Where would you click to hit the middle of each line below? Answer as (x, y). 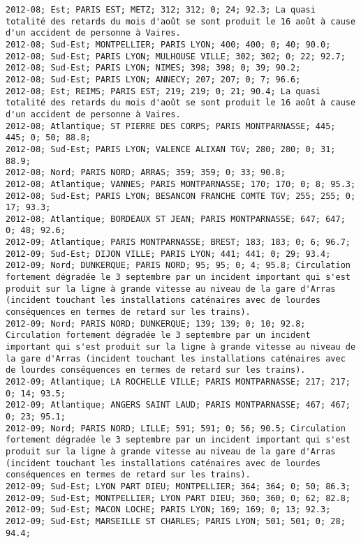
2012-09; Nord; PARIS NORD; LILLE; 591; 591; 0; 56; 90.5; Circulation (176, 428)
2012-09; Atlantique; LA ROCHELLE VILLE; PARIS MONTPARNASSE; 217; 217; (178, 382)
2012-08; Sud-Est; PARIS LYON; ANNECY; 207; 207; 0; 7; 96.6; (153, 79)
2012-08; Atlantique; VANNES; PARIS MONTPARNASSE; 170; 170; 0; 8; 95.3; (181, 184)
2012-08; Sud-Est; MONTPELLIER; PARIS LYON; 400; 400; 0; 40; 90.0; (168, 44)
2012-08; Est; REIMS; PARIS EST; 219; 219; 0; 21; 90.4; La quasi (163, 91)
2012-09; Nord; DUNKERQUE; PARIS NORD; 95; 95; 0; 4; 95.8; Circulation (178, 266)
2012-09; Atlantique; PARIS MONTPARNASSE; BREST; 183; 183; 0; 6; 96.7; (178, 243)
